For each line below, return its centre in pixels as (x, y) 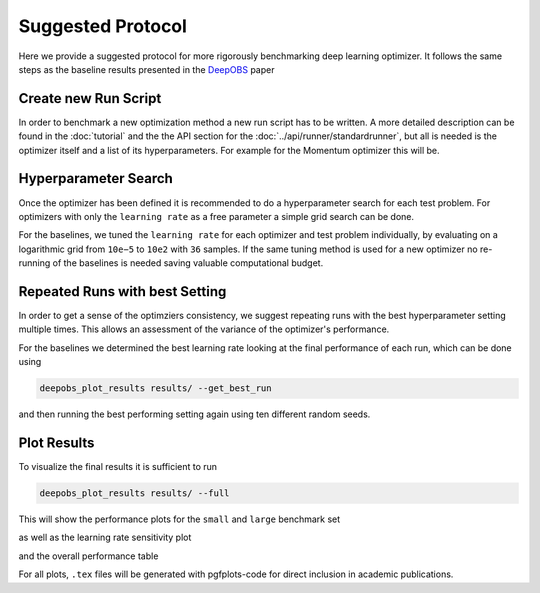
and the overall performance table (88, 556)
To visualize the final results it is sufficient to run (118, 467)
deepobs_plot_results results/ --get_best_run (155, 388)
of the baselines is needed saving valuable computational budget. (188, 263)
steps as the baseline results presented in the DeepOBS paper (146, 69)
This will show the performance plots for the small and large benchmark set (179, 519)
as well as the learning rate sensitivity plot (105, 537)
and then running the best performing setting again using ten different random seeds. (194, 414)
